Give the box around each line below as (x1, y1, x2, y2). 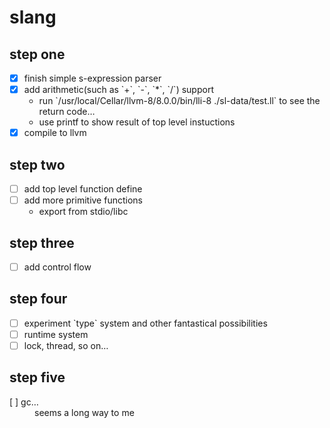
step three (9, 234, 75, 251)
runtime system (23, 328, 89, 340)
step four (9, 291, 68, 308)
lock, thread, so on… (23, 339, 109, 351)
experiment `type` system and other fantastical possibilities (23, 317, 268, 329)
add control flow (23, 261, 92, 273)
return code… (38, 106, 96, 118)
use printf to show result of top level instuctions (38, 116, 236, 128)
